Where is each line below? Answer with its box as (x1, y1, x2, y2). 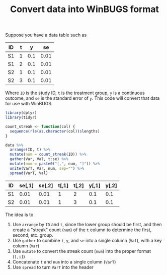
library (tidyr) (5, 115, 37, 120)
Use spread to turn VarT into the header (12, 264, 94, 270)
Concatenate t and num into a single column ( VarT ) (12, 258, 116, 265)
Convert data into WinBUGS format (10, 4, 159, 15)
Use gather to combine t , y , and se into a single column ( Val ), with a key (12, 237, 162, 243)
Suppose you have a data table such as (5, 32, 87, 38)
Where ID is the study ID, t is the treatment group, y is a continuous (5, 90, 145, 96)
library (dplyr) (5, 110, 37, 115)
